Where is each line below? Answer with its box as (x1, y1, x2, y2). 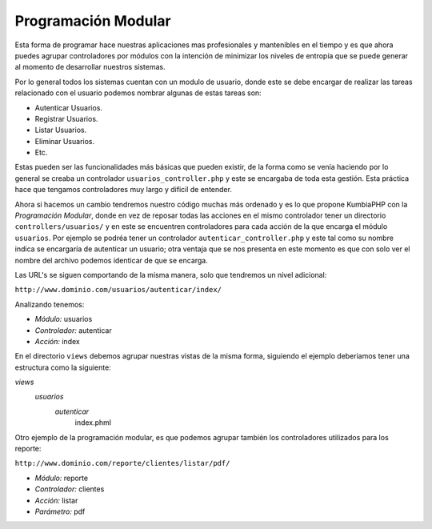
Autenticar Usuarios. (34, 102, 103, 112)
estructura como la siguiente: (14, 363, 111, 372)
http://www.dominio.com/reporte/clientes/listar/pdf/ (14, 459, 230, 468)
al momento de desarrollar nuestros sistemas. (14, 62, 166, 72)
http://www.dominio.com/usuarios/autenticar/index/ (14, 285, 222, 295)
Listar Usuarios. (34, 125, 87, 135)
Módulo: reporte (34, 473, 88, 483)
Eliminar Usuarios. (34, 136, 95, 146)
